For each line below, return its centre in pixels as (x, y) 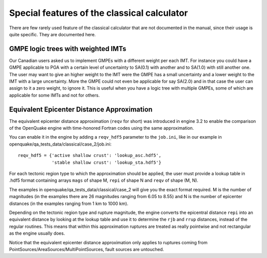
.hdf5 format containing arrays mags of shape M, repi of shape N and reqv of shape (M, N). (104, 180)
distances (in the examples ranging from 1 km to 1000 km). (69, 204)
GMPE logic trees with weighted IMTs (68, 49)
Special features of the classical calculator (98, 13)
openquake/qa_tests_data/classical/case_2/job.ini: (60, 144)
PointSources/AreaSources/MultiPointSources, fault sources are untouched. (87, 249)
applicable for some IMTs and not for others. (54, 95)
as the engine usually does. (37, 233)
